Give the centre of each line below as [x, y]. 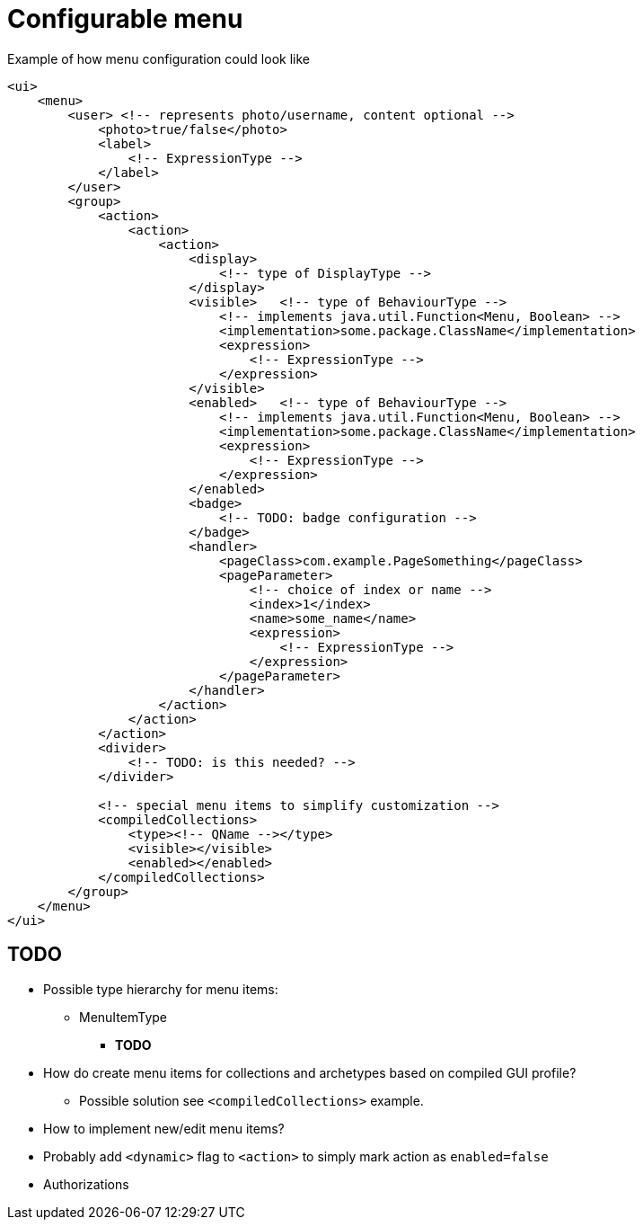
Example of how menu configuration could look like [159, 58]
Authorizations [86, 1184]
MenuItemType [123, 1017]
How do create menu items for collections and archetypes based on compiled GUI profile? [310, 1072]
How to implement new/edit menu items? [164, 1128]
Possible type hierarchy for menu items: [161, 989]
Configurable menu [125, 19]
